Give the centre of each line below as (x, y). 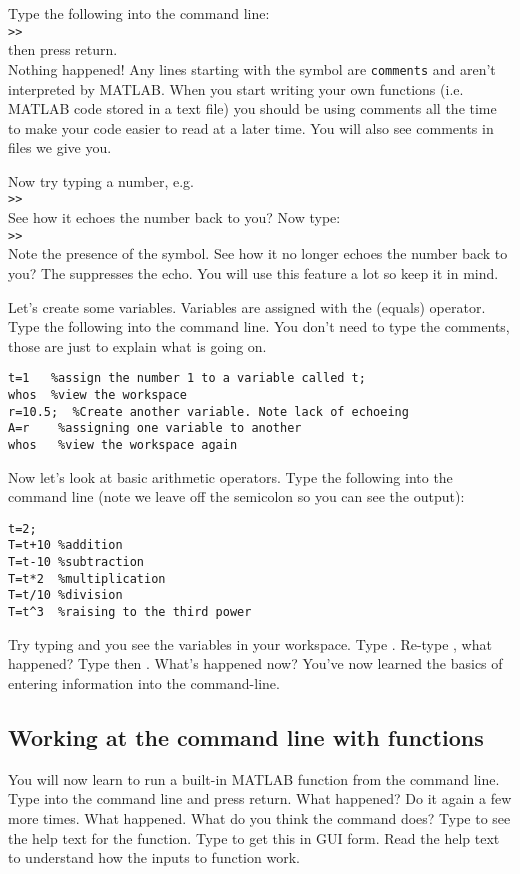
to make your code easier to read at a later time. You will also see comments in (251, 127)
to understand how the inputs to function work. (154, 857)
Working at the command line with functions (246, 736)
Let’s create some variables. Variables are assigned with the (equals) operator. (247, 306)
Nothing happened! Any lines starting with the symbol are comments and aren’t (252, 68)
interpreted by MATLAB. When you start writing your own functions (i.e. (236, 88)
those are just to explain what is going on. (137, 345)
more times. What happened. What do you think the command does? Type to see (259, 817)
